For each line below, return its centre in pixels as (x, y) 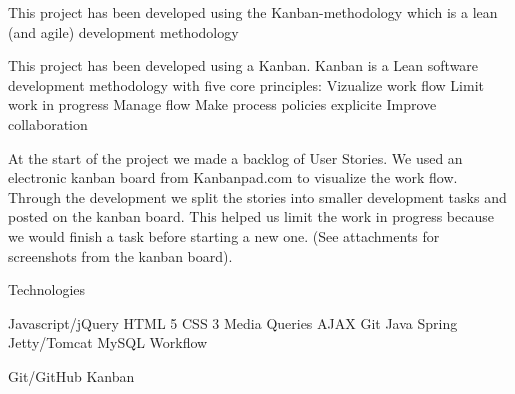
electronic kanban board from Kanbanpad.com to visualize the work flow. (233, 177)
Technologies (47, 289)
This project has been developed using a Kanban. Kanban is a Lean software (243, 65)
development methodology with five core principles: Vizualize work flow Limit (246, 84)
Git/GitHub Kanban (71, 375)
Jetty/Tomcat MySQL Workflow (108, 342)
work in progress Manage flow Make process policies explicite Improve (222, 104)
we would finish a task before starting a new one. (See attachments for (224, 235)
